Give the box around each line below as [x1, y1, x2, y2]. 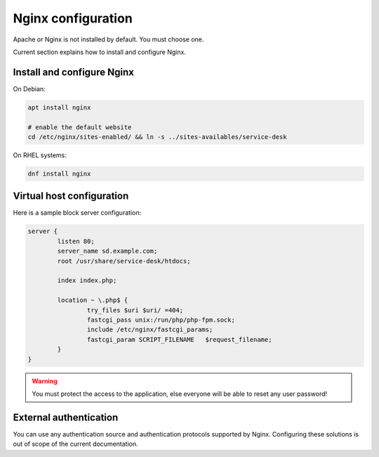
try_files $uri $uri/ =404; [86, 306, 184, 314]
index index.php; [57, 277, 117, 284]
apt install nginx [27, 103, 91, 112]
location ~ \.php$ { [57, 296, 128, 305]
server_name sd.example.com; [57, 247, 158, 256]
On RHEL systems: [13, 151, 67, 159]
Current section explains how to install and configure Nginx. [13, 48, 186, 56]
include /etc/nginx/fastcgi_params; [86, 326, 213, 333]
